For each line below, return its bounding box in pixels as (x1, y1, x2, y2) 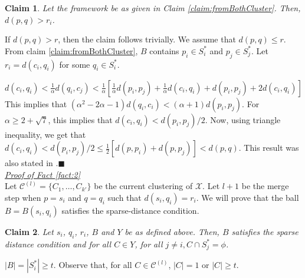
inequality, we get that (5, 128, 86, 140)
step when (5, 191, 41, 203)
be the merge (241, 180, 289, 192)
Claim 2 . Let (5, 225, 54, 237)
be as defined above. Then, (124, 225, 219, 237)
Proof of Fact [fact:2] (5, 168, 80, 180)
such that (107, 191, 142, 203)
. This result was (238, 141, 299, 154)
